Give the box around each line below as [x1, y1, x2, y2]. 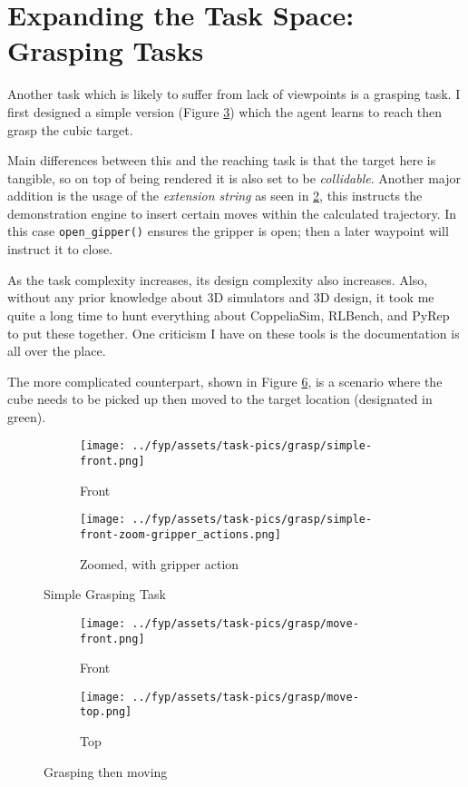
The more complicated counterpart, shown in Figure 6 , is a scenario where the [7, 371, 443, 390]
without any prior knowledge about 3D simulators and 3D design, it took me [7, 288, 434, 307]
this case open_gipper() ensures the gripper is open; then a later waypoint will [7, 221, 449, 241]
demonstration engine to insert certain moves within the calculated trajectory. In [7, 203, 457, 222]
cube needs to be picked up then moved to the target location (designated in [7, 389, 433, 408]
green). [7, 407, 46, 426]
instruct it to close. [7, 240, 113, 259]
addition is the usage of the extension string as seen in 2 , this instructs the [7, 186, 423, 205]
